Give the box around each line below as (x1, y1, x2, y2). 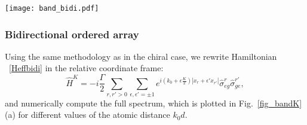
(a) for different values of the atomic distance (5, 108, 170, 121)
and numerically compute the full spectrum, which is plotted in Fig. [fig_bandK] (5, 96, 302, 109)
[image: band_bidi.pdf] (5, 4, 99, 13)
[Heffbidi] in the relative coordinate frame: (9, 62, 164, 74)
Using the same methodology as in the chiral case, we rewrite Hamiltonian (5, 50, 277, 62)
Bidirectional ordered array (5, 26, 139, 41)
